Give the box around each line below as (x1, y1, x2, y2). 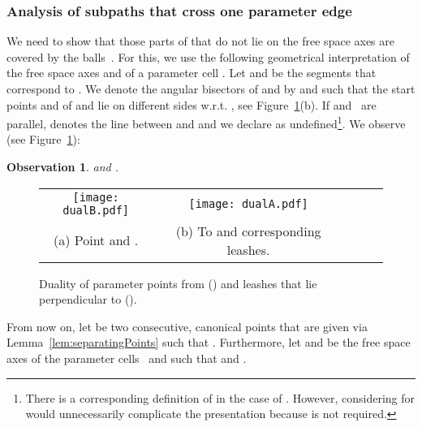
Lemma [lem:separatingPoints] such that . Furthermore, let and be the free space (6, 334, 411, 351)
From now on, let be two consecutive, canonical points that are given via (6, 317, 368, 334)
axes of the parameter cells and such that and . (6, 350, 247, 366)
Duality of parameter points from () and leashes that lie (39, 274, 317, 291)
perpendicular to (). (39, 291, 137, 308)
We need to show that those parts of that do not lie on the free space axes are (6, 32, 395, 50)
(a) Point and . (54, 231, 139, 250)
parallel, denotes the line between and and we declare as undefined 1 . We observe (6, 113, 406, 132)
